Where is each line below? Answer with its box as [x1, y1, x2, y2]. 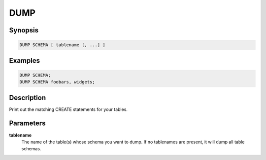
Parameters [9, 119, 46, 128]
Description [9, 93, 46, 102]
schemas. [21, 146, 41, 152]
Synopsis [9, 26, 39, 34]
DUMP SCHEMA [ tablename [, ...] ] [19, 42, 105, 48]
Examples [9, 56, 40, 65]
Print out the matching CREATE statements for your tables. [9, 106, 128, 112]
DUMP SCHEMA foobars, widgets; [19, 79, 96, 85]
